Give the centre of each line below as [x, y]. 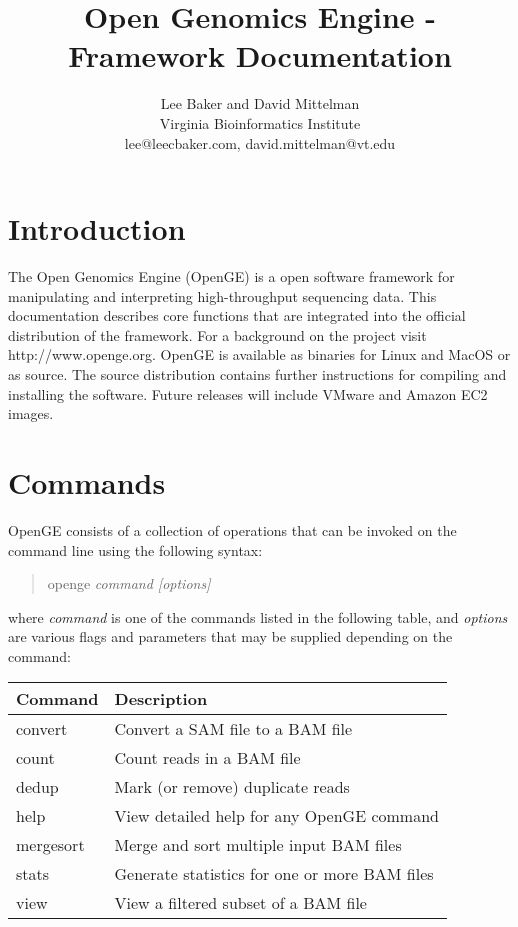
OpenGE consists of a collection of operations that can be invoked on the [232, 529]
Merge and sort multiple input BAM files [258, 845]
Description [161, 699]
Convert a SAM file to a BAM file [233, 729]
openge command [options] [129, 583]
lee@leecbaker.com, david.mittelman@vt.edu [260, 142]
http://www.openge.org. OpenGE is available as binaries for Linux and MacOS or [259, 354]
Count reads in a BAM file [207, 758]
